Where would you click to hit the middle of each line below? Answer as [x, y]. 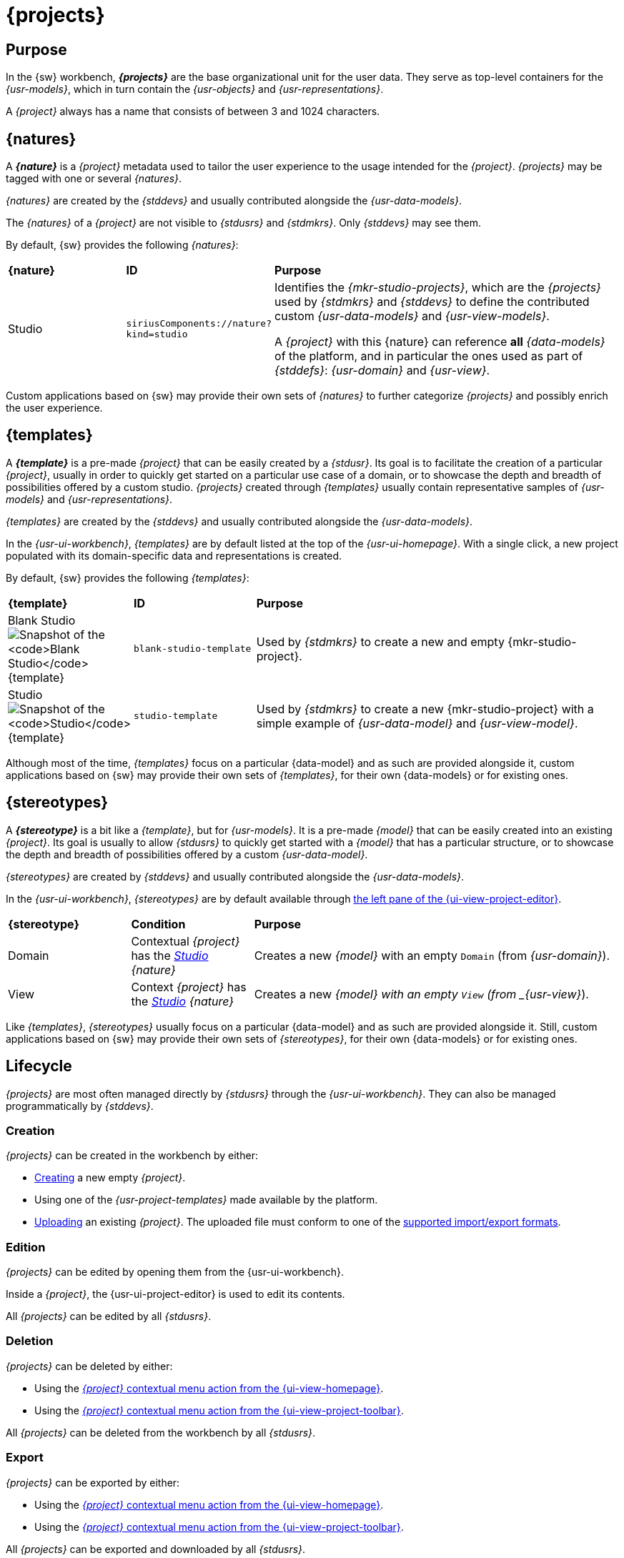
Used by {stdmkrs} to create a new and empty [380, 641]
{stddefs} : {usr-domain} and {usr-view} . [382, 371]
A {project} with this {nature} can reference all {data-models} [440, 342]
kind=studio [157, 334]
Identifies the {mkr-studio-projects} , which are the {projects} [438, 288]
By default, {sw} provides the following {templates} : [128, 577]
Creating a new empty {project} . [110, 1178]
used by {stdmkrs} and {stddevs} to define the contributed [432, 302]
